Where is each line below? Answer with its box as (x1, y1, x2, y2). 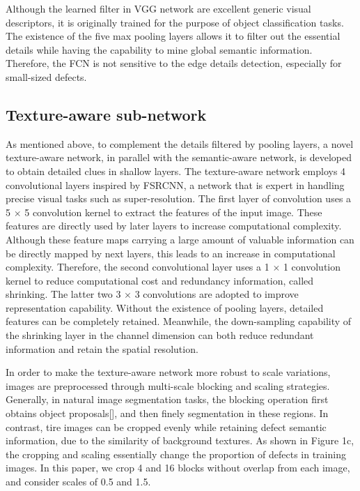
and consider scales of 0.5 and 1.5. (6, 474, 151, 489)
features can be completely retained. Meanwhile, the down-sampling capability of (6, 314, 352, 328)
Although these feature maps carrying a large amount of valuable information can (6, 232, 354, 246)
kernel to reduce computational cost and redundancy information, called (6, 273, 314, 287)
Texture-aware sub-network (6, 103, 207, 125)
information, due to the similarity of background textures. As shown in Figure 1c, (6, 433, 354, 448)
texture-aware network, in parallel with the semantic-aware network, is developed (6, 150, 352, 165)
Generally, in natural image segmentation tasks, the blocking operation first (6, 392, 329, 407)
